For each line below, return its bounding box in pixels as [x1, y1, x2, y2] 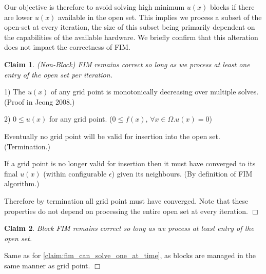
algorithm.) [4, 178, 40, 189]
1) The [4, 86, 26, 97]
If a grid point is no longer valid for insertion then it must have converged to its [4, 158, 256, 169]
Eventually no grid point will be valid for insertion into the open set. [4, 130, 220, 141]
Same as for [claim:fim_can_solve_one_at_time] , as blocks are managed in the [4, 250, 256, 261]
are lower [4, 11, 33, 22]
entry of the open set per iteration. [4, 69, 112, 80]
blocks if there [210, 2, 255, 12]
